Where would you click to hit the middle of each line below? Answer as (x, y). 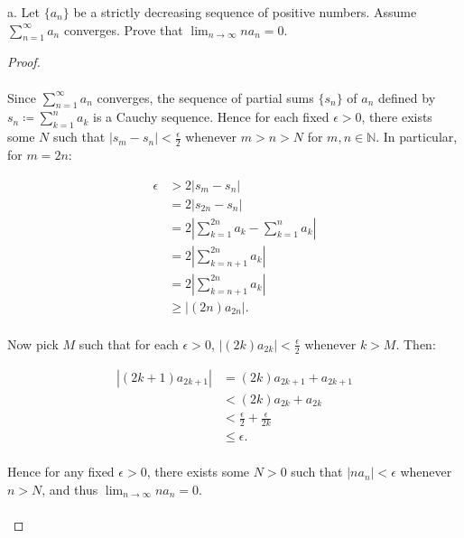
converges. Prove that (123, 29)
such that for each (129, 343)
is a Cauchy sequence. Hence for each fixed (211, 117)
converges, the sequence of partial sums (205, 97)
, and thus (70, 489)
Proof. (24, 62)
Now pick (33, 343)
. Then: (416, 343)
